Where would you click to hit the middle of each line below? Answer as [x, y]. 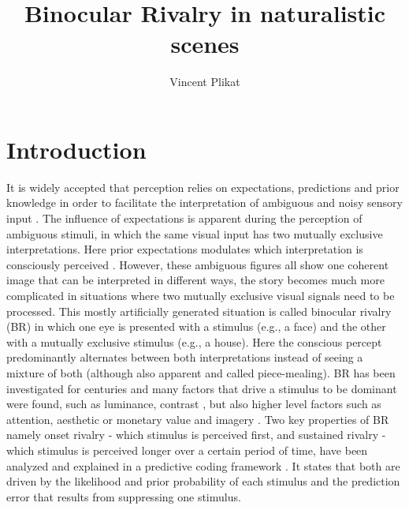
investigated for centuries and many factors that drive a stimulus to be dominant [202, 388]
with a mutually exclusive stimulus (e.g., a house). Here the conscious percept [194, 341]
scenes [205, 44]
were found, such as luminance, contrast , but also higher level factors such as [194, 404]
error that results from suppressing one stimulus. [124, 496]
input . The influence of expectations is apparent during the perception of [184, 218]
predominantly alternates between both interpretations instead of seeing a [185, 357]
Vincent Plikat [205, 82]
